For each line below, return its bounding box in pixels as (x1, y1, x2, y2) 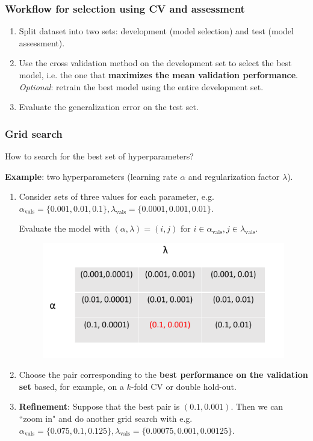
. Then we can (231, 400, 284, 413)
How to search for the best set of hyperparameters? (5, 150, 194, 162)
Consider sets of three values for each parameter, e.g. (19, 190, 214, 203)
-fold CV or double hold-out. (131, 380, 237, 392)
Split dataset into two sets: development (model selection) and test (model (19, 25, 294, 37)
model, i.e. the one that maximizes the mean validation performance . (19, 69, 299, 81)
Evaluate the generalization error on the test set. (19, 100, 199, 113)
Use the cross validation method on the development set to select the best (19, 57, 292, 69)
